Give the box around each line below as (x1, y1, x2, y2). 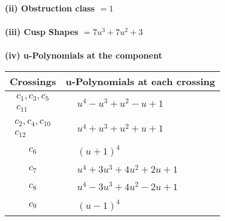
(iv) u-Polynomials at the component (5, 49, 163, 62)
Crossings (10, 74, 56, 88)
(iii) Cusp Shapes (5, 25, 79, 38)
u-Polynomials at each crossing (65, 74, 215, 88)
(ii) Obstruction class (5, 2, 95, 14)
